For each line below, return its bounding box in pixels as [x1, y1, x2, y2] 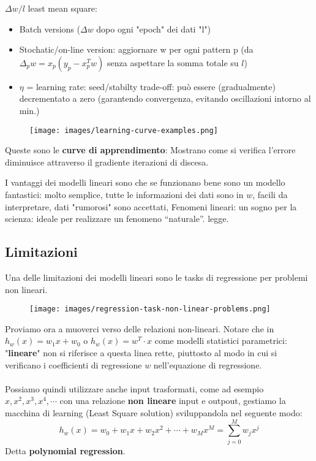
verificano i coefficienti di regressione [5, 358, 142, 371]
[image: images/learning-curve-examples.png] [29, 126, 218, 135]
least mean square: [28, 2, 97, 14]
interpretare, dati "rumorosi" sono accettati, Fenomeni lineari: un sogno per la [5, 200, 297, 213]
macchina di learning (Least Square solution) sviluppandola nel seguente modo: [5, 406, 303, 419]
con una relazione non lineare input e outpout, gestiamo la [59, 394, 286, 407]
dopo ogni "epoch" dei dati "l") [96, 22, 211, 35]
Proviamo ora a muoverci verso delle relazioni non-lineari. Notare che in [5, 322, 274, 335]
